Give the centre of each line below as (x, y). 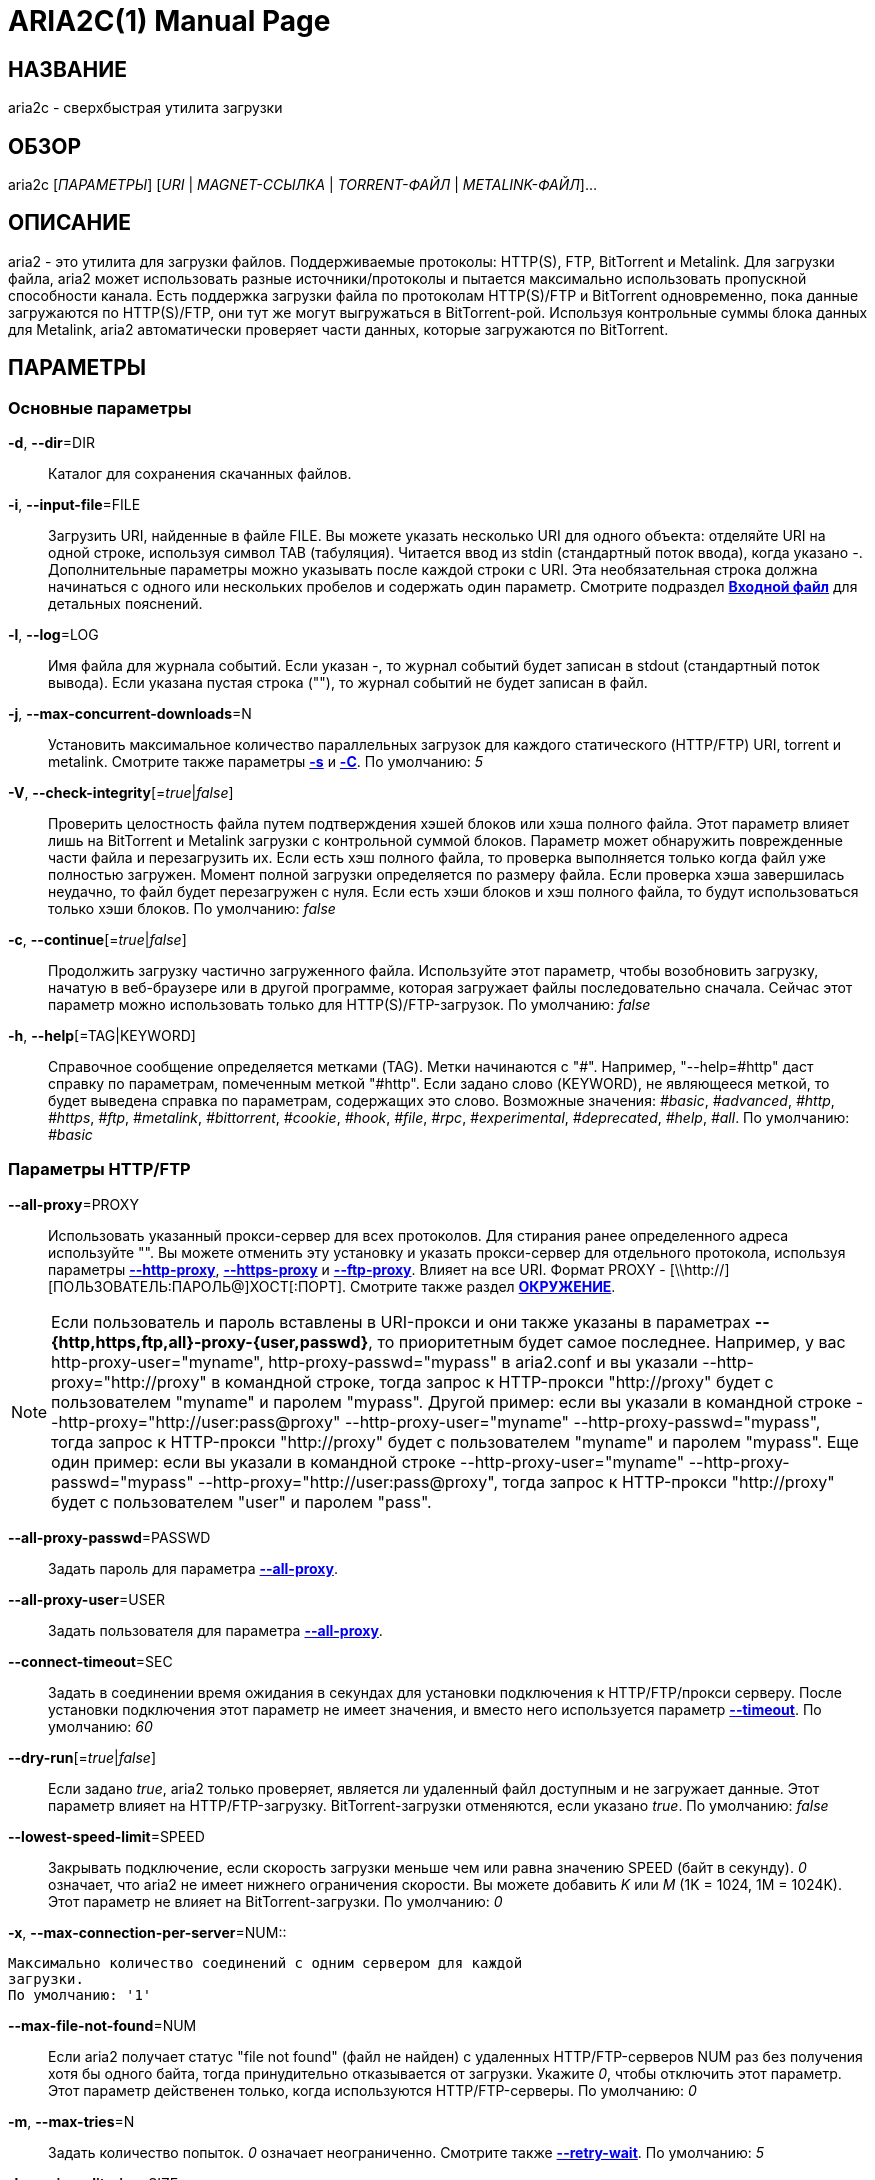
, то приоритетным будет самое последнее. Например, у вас (607, 1341)
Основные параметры (100, 407)
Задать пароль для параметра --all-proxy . (193, 1568)
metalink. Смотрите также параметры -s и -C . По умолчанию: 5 (266, 762)
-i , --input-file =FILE (74, 505)
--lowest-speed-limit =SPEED (106, 1836)
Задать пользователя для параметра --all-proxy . (215, 1630)
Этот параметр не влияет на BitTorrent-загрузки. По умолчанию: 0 (275, 1901)
